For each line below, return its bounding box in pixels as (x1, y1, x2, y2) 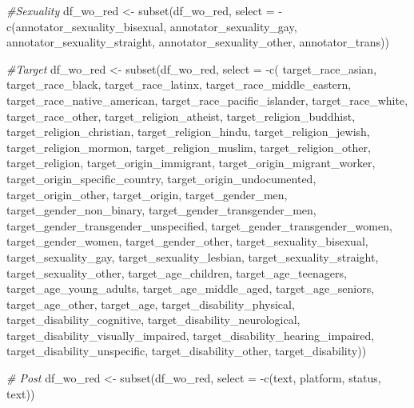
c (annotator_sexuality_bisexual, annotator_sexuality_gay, (6, 18, 297, 34)
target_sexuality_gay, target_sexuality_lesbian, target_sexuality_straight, (6, 248, 379, 265)
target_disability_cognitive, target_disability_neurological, (6, 311, 301, 328)
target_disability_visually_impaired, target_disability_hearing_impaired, (6, 326, 375, 343)
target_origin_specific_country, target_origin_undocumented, (6, 170, 316, 186)
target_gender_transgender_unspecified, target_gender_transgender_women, (6, 217, 392, 234)
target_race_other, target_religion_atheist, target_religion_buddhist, (6, 107, 356, 124)
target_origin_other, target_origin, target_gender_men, (6, 186, 288, 202)
